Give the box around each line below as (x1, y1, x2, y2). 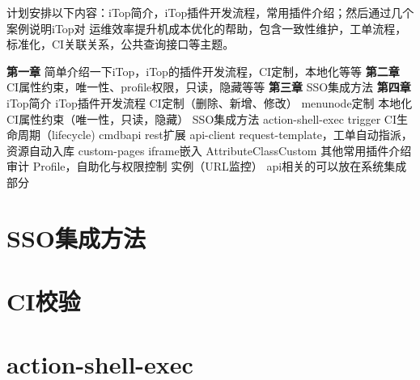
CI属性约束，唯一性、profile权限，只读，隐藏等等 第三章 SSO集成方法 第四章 (6, 78, 411, 95)
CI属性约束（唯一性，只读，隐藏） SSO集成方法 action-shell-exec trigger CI (6, 110, 397, 127)
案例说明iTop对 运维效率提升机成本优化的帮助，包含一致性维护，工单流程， (6, 19, 407, 36)
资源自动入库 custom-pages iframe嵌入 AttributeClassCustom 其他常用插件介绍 (6, 141, 412, 158)
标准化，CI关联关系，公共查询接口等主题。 (6, 36, 235, 53)
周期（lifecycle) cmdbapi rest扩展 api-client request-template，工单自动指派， (17, 126, 413, 143)
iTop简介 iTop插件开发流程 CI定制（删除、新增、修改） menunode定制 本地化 (6, 94, 413, 111)
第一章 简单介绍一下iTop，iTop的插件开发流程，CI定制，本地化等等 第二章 (6, 62, 400, 79)
